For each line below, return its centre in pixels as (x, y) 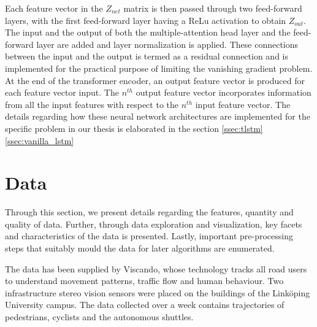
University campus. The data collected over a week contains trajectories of (145, 305)
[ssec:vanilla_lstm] (40, 140)
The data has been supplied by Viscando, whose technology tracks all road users (156, 268)
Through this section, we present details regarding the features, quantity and (149, 212)
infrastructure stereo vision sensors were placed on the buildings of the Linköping (158, 292)
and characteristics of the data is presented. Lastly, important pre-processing (149, 236)
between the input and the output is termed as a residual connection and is (147, 56)
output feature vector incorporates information (223, 92)
